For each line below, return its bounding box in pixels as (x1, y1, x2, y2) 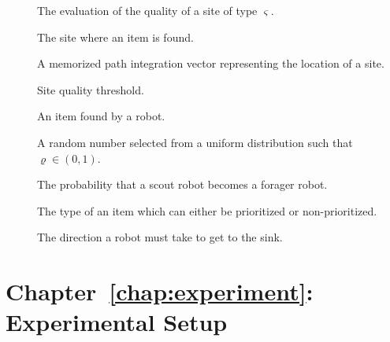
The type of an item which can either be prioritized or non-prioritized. (37, 202, 377, 219)
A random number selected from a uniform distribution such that (37, 134, 353, 150)
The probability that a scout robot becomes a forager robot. (37, 176, 328, 193)
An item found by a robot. (37, 108, 165, 124)
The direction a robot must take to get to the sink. (37, 229, 283, 245)
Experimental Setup (6, 306, 228, 338)
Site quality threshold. (37, 81, 144, 97)
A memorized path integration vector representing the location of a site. (37, 55, 384, 72)
